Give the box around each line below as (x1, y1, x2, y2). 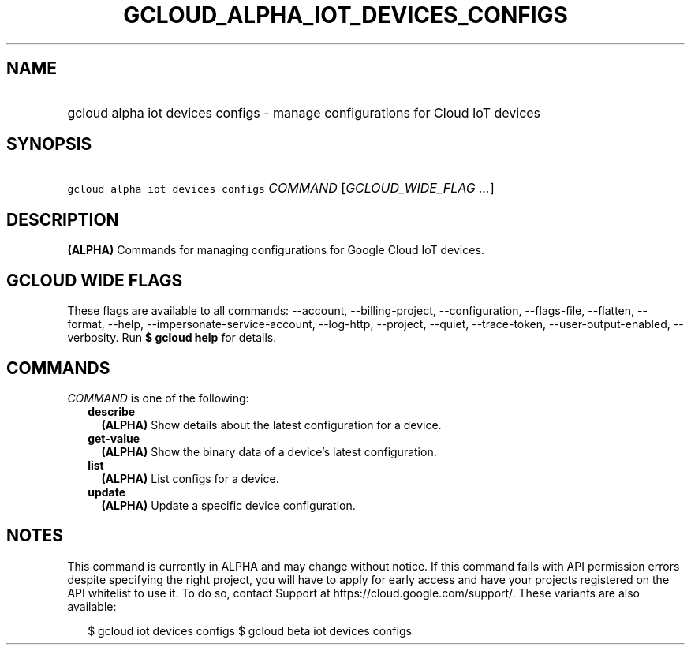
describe (88, 404, 136, 418)
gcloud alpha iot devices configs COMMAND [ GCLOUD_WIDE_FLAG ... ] (67, 180, 495, 196)
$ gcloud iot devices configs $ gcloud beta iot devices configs (88, 623, 412, 638)
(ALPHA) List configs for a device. (101, 471, 279, 485)
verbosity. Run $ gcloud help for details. (67, 331, 277, 345)
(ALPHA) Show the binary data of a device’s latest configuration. (101, 444, 437, 458)
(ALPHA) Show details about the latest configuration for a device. (101, 417, 442, 432)
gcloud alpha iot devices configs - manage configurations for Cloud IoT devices (67, 104, 541, 121)
